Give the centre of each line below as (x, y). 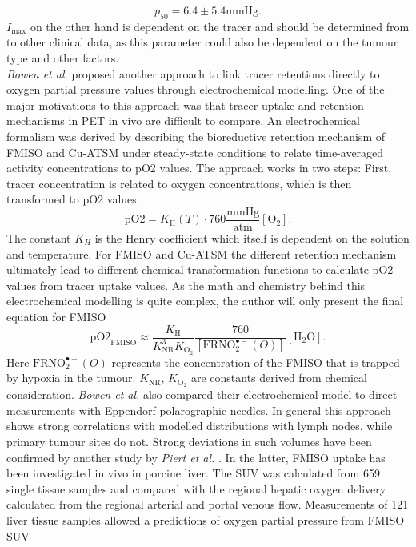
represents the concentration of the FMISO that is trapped (256, 362)
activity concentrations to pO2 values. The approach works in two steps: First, (199, 168)
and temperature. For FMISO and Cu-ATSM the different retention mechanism (202, 253)
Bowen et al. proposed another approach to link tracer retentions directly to (193, 73)
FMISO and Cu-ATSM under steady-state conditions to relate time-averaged (195, 152)
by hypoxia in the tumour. (71, 378)
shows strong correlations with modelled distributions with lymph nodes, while (200, 426)
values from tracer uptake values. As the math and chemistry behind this (186, 285)
